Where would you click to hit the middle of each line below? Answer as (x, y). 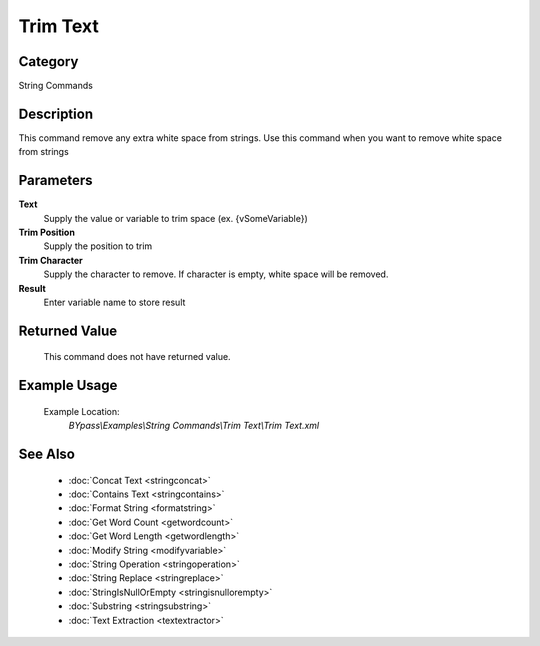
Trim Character (51, 260)
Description (56, 113)
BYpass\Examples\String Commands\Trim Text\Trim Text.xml (194, 426)
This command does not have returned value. (137, 357)
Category (48, 61)
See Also (46, 454)
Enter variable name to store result (114, 302)
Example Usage (68, 385)
